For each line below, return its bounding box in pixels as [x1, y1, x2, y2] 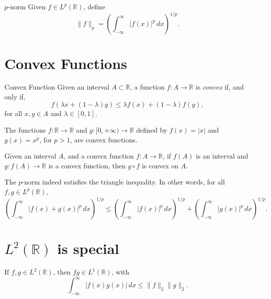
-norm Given [8, 1, 46, 11]
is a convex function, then [48, 160, 126, 170]
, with [112, 267, 130, 277]
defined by [136, 125, 167, 135]
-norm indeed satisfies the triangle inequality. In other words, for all [22, 177, 225, 187]
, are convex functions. [70, 134, 137, 144]
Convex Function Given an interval [4, 82, 110, 92]
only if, [4, 91, 25, 101]
